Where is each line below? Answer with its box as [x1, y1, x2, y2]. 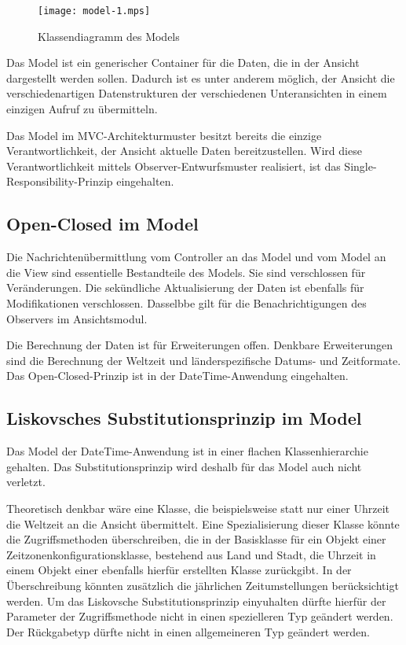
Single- [344, 157, 377, 174]
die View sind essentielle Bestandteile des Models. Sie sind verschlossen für [6, 264, 366, 280]
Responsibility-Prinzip [6, 173, 113, 190]
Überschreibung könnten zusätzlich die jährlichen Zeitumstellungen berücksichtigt [6, 577, 399, 593]
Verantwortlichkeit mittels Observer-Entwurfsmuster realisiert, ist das [6, 157, 341, 174]
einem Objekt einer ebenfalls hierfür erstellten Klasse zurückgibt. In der [6, 562, 352, 578]
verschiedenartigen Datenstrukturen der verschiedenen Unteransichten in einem [6, 85, 387, 101]
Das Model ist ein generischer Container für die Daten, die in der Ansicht [6, 54, 360, 71]
